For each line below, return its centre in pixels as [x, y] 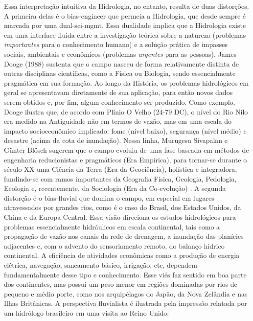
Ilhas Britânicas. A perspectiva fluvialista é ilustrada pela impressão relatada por [126, 303]
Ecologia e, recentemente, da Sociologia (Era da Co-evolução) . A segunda [115, 188]
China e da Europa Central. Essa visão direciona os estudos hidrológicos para [120, 217]
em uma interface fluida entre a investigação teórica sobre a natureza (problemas [125, 34]
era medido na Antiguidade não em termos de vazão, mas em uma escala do [118, 121]
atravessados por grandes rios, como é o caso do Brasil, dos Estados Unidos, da [123, 207]
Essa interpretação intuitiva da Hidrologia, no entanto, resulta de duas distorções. [126, 6]
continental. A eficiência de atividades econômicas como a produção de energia [122, 255]
